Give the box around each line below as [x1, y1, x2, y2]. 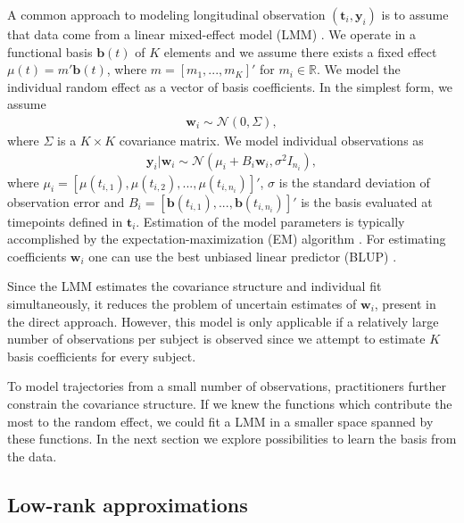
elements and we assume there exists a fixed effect [163, 42, 437, 61]
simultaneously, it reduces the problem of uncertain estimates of [7, 295, 357, 312]
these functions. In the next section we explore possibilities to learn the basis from [7, 429, 457, 448]
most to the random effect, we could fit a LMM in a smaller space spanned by [7, 411, 434, 430]
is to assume [381, 5, 449, 23]
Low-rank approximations [7, 490, 248, 518]
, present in [374, 295, 436, 312]
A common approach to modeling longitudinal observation [7, 5, 326, 23]
